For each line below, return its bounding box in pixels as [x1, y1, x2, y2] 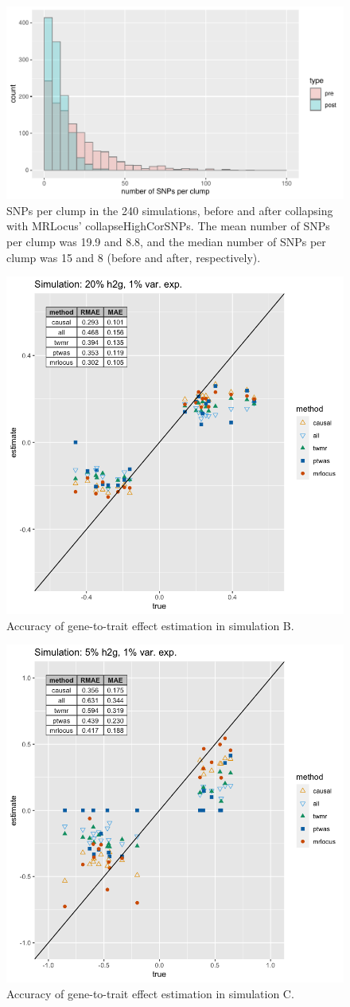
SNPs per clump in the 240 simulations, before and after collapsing [6, 202, 333, 218]
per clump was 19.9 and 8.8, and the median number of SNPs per [6, 233, 326, 249]
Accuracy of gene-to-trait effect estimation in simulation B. [6, 617, 294, 633]
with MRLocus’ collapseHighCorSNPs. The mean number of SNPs [6, 217, 330, 234]
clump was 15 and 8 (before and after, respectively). [6, 249, 261, 265]
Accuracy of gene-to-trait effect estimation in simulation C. [6, 985, 294, 1001]
